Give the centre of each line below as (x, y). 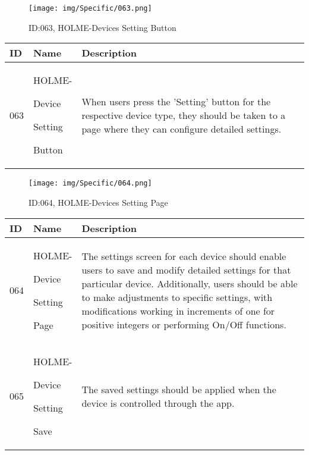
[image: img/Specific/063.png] (90, 8)
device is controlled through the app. (158, 403)
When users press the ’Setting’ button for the (176, 101)
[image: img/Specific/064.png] (90, 183)
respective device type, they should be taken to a (184, 115)
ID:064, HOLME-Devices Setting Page (98, 202)
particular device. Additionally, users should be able (190, 283)
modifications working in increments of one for (178, 310)
